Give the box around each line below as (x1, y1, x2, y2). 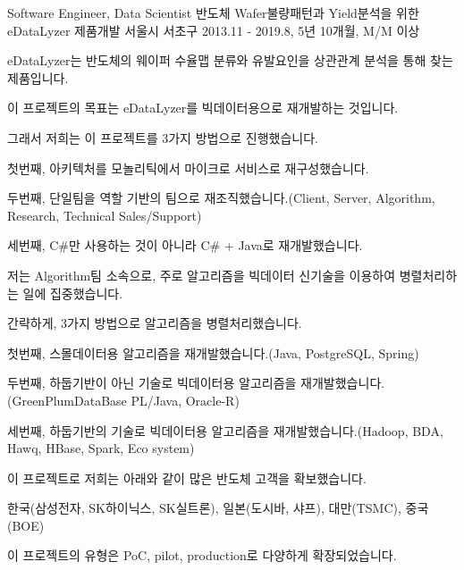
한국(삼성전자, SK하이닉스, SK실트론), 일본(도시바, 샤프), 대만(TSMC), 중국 (7, 499, 429, 517)
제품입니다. (7, 68, 69, 87)
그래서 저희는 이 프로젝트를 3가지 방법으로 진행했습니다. (7, 128, 318, 147)
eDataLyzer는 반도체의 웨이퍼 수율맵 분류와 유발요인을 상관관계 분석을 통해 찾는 (7, 51, 453, 70)
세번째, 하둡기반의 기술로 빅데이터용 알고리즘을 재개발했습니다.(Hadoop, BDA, (7, 421, 443, 440)
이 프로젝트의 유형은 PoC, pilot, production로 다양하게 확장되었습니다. (7, 546, 397, 565)
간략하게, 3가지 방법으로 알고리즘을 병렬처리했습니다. (7, 314, 302, 332)
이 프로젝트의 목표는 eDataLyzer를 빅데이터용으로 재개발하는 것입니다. (7, 98, 399, 117)
